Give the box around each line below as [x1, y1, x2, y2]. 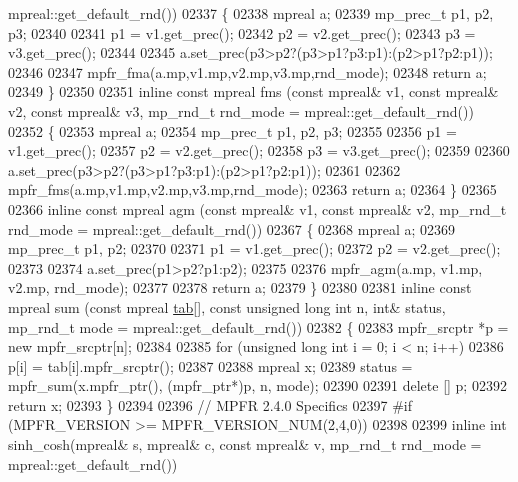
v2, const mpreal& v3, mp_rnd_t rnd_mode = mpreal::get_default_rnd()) [8, 100, 474, 121]
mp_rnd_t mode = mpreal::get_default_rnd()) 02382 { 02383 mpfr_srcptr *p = [8, 316, 509, 337]
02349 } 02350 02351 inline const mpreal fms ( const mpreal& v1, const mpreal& [8, 81, 499, 102]
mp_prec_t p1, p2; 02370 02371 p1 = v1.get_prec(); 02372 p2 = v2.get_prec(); [8, 238, 501, 259]
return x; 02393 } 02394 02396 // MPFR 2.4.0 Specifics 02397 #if [8, 394, 413, 415]
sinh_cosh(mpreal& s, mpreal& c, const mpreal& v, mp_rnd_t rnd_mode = [8, 434, 482, 455]
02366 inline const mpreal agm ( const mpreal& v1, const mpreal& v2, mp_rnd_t [8, 198, 507, 219]
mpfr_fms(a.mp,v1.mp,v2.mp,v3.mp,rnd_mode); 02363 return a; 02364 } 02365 [8, 179, 497, 200]
